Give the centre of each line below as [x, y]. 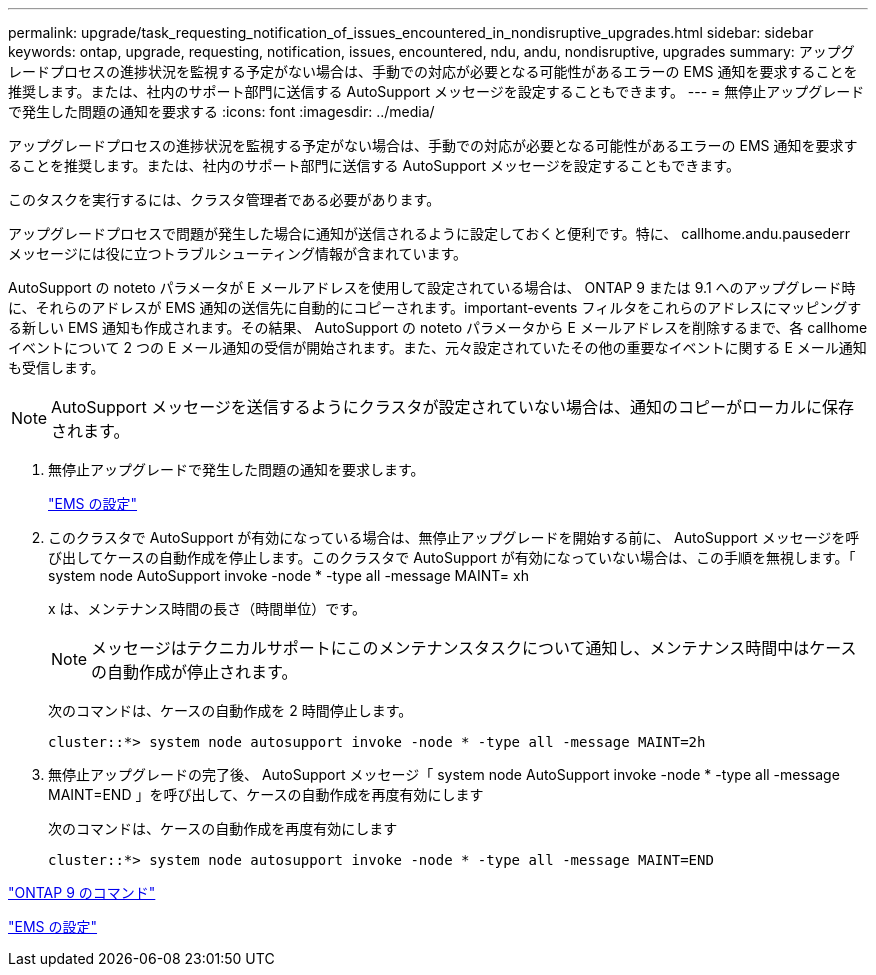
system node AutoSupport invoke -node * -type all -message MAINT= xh [288, 575]
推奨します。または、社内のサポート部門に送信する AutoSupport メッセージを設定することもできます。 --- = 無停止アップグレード [436, 91]
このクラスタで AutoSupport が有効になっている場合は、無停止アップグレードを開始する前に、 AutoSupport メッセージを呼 [454, 537]
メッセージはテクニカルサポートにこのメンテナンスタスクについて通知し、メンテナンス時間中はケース [474, 648]
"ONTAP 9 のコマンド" [82, 892]
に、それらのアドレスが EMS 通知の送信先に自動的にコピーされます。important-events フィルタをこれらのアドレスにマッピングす [435, 307]
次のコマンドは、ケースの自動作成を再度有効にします [223, 828]
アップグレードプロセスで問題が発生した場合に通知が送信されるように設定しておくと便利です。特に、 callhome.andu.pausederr [429, 233]
